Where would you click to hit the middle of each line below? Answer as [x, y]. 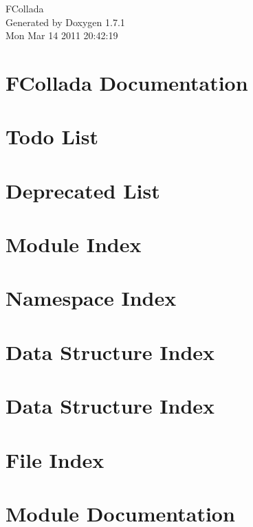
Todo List [52, 136]
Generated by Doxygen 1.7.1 [65, 22]
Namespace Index [91, 298]
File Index [55, 459]
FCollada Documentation [127, 82]
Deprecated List [83, 190]
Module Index [74, 244]
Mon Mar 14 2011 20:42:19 [62, 35]
